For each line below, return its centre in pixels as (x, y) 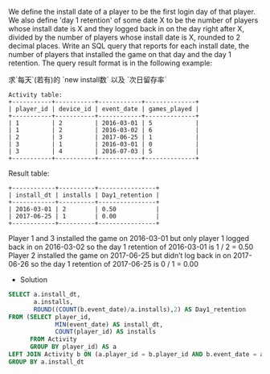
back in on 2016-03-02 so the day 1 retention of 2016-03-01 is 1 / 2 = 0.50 (131, 247)
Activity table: (35, 95)
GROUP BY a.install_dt (46, 362)
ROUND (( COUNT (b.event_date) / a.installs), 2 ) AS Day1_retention (140, 310)
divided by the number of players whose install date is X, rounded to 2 (125, 37)
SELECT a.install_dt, (45, 294)
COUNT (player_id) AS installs (106, 332)
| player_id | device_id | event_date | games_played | (104, 109)
